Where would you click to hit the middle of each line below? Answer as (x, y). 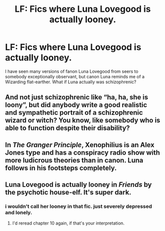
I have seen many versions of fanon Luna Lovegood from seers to (72, 71)
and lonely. (19, 213)
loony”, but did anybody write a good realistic (76, 105)
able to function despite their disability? (67, 128)
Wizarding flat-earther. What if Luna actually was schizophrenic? (71, 82)
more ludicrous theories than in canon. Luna (74, 160)
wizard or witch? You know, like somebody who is (83, 120)
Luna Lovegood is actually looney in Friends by (78, 185)
